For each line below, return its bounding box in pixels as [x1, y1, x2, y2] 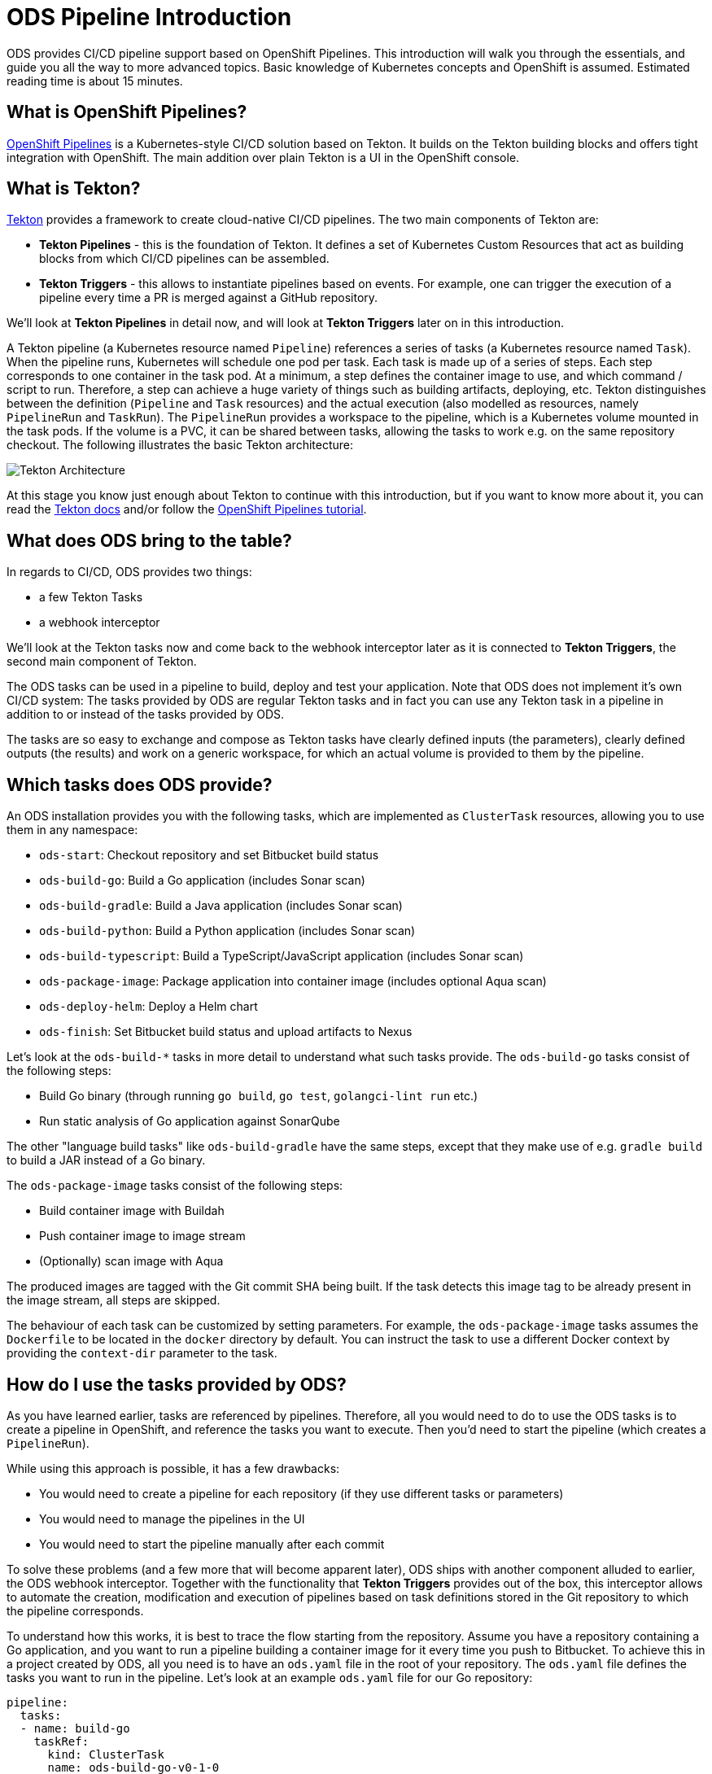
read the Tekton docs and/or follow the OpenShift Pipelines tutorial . [7, 502, 367, 517]
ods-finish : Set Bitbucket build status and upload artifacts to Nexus [39, 1025, 413, 1039]
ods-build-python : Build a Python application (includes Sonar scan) [39, 924, 416, 938]
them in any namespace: [7, 823, 138, 837]
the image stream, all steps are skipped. [7, 1293, 221, 1308]
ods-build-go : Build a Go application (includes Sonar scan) [39, 873, 365, 888]
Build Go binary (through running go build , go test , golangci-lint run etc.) [39, 1089, 478, 1103]
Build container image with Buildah [39, 1204, 225, 1218]
